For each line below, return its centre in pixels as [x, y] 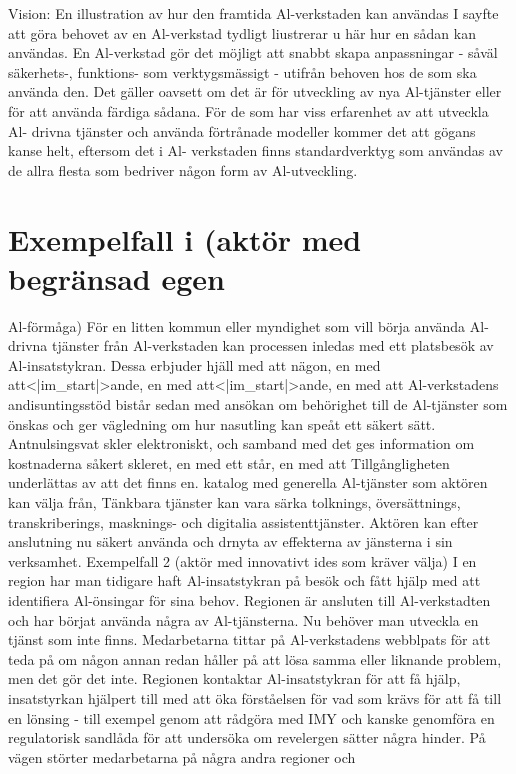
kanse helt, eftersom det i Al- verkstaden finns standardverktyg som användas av [255, 150]
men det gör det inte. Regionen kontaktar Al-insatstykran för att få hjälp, [234, 678]
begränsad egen [116, 277]
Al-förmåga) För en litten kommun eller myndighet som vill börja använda [237, 325]
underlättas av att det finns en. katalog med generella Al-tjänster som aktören [248, 482]
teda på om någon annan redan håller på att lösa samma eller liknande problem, [255, 658]
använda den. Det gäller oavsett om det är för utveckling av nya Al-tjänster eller [255, 91]
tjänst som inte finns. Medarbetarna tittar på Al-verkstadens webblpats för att [249, 639]
